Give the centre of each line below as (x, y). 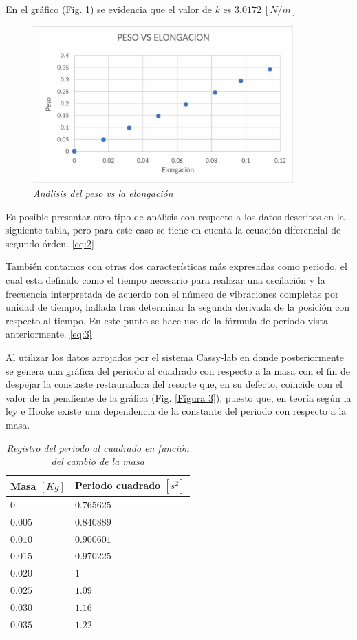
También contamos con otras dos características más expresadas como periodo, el (176, 266)
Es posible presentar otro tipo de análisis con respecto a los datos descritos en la (175, 216)
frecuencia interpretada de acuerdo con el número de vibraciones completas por (172, 293)
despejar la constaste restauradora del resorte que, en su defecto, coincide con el (174, 384)
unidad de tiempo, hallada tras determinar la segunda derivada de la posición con (178, 307)
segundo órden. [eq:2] (50, 243)
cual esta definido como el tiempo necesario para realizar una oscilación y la (165, 279)
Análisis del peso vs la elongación (103, 193)
